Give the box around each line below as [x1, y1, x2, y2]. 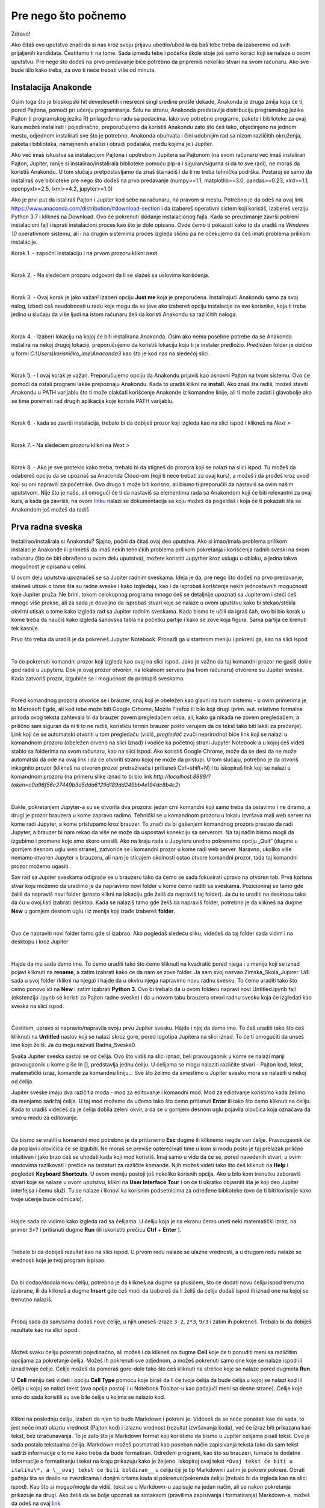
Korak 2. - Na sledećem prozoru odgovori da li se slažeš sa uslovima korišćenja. [11, 271, 210, 279]
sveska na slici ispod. [11, 1002, 64, 1010]
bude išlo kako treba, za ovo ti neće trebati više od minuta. [11, 66, 156, 74]
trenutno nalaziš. [11, 1296, 53, 1303]
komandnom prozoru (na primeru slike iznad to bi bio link [11, 773, 153, 780]
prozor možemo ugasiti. [11, 863, 70, 870]
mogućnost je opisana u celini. [11, 563, 87, 570]
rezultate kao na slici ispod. [11, 1326, 79, 1333]
